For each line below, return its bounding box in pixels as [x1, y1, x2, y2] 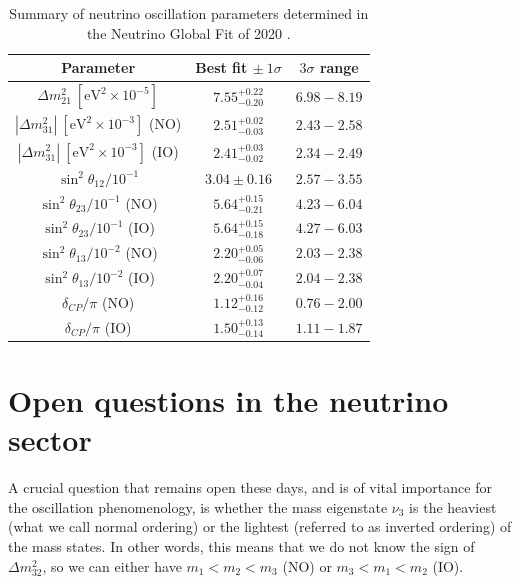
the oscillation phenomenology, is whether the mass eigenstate [8, 496, 388, 517]
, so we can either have [42, 555, 182, 576]
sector [8, 419, 92, 460]
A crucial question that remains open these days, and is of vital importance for [8, 477, 492, 498]
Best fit [195, 57, 248, 78]
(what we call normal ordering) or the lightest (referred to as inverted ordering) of [8, 516, 512, 537]
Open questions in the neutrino [8, 380, 449, 421]
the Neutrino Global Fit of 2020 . [86, 22, 291, 43]
